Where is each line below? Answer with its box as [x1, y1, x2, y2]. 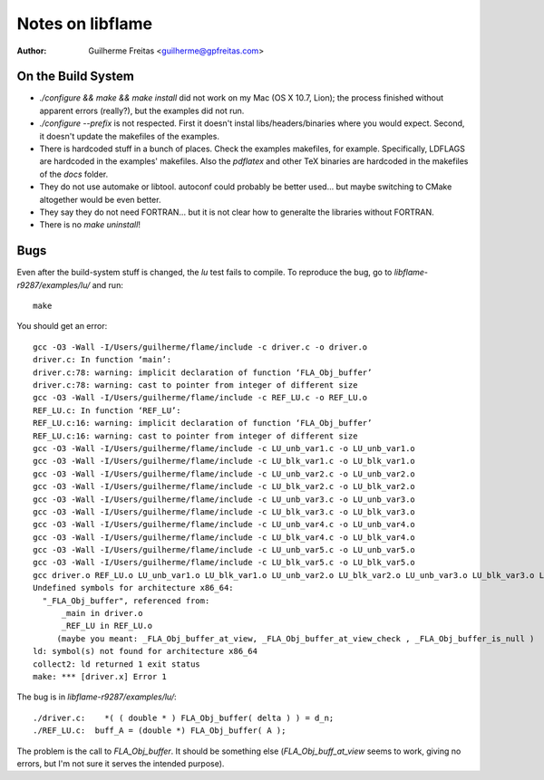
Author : [16, 45, 47, 56]
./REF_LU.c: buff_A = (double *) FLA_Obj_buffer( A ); [33, 726, 287, 736]
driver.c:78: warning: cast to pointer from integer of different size [33, 380, 358, 390]
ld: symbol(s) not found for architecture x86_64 [33, 646, 258, 657]
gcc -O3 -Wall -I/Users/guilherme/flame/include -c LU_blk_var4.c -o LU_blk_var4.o [33, 532, 416, 543]
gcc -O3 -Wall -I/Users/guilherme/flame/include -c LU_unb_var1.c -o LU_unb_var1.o [33, 443, 416, 453]
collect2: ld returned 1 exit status [33, 659, 201, 669]
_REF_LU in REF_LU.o [61, 621, 153, 631]
